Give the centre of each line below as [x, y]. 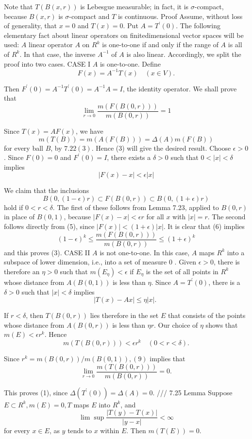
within [110, 430]
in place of [19, 217]
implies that [168, 358]
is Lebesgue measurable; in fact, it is [134, 6]
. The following [198, 26]
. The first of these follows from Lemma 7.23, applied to [136, 207]
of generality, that [30, 26]
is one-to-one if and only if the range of [160, 44]
